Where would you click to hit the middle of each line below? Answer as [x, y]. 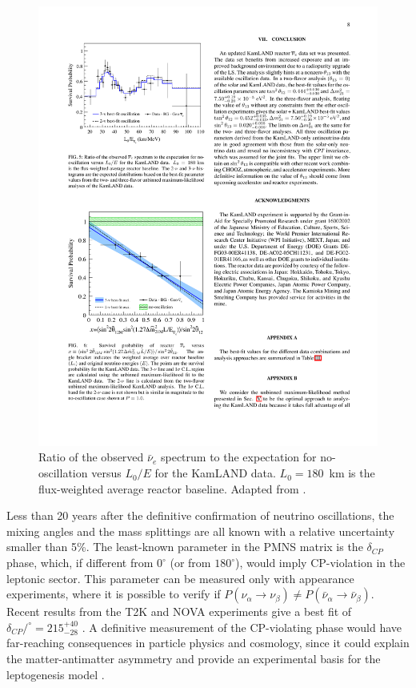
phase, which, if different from [80, 563]
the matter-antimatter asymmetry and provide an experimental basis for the [194, 659]
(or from [190, 563]
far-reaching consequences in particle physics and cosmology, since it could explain [208, 643]
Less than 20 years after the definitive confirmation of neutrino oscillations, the [200, 515]
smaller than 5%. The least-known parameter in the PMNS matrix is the [185, 547]
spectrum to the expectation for [238, 457]
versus [106, 473]
